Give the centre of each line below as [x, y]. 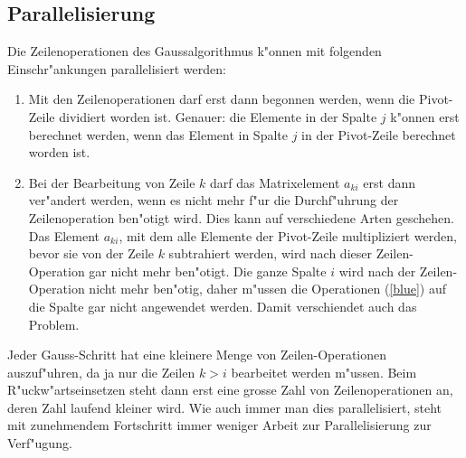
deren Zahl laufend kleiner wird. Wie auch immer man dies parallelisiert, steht [224, 407]
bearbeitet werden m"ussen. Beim [324, 372]
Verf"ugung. [40, 443]
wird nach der [377, 271]
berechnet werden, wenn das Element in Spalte [158, 134]
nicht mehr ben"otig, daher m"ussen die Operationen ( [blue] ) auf [267, 289]
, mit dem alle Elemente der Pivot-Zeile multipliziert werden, [288, 235]
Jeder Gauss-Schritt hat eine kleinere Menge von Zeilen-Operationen [197, 355]
